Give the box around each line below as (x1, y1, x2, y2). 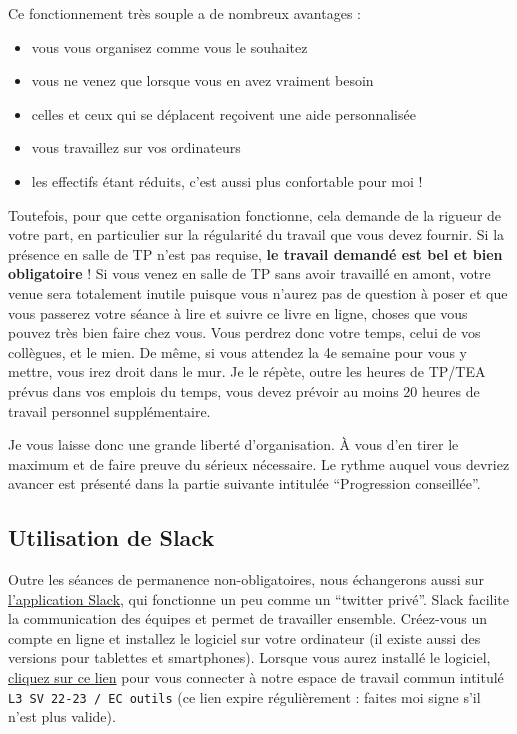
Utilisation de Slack (8, 522, 215, 553)
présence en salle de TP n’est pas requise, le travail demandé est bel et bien (8, 243, 503, 264)
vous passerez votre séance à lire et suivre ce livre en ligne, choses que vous (8, 302, 468, 323)
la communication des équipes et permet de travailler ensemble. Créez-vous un (8, 608, 488, 629)
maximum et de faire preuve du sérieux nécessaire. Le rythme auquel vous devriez (8, 453, 510, 474)
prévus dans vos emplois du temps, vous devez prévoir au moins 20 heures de (8, 380, 480, 401)
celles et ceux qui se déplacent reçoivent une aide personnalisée (31, 103, 416, 124)
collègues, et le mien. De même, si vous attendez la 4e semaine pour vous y (8, 341, 468, 362)
